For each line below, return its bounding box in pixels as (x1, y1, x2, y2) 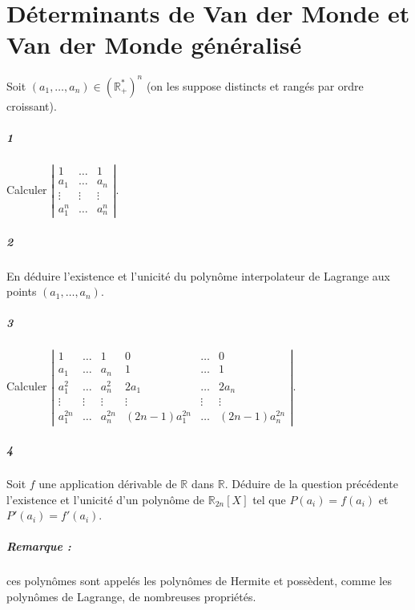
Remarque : (6, 538, 71, 555)
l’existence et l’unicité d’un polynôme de (6, 491, 205, 507)
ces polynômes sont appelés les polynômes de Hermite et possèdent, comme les (6, 572, 392, 589)
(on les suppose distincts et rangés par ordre (146, 77, 364, 94)
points (6, 283, 37, 300)
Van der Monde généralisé (6, 28, 302, 61)
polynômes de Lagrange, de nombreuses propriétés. (6, 588, 256, 605)
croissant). (6, 97, 57, 114)
